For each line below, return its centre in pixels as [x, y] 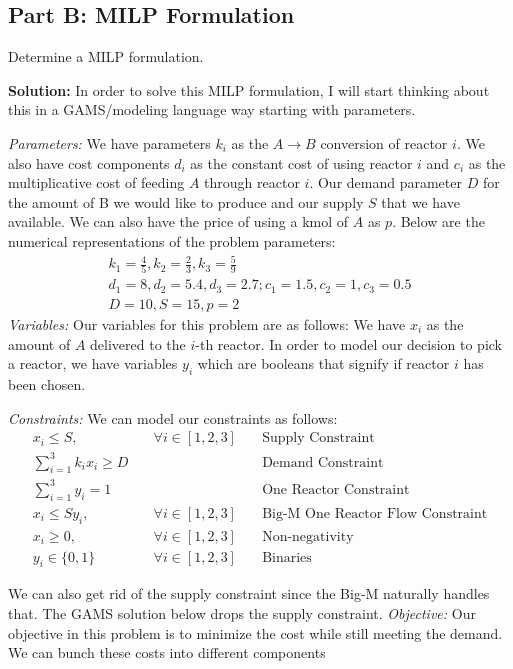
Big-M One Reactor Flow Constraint [375, 513]
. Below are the [438, 221]
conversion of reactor [384, 142]
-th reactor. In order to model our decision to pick [348, 343]
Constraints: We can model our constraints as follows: [173, 417]
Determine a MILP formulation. [106, 56]
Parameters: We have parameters [109, 142]
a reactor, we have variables [93, 363]
